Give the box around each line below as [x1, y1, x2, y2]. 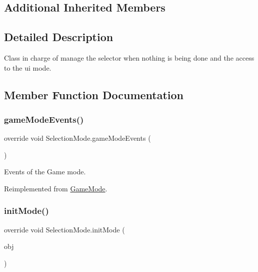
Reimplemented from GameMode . [4, 183, 107, 193]
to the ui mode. [4, 62, 51, 73]
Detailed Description [4, 29, 113, 45]
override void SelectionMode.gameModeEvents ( [4, 133, 151, 143]
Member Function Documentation [4, 87, 184, 102]
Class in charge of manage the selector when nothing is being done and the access [4, 52, 254, 63]
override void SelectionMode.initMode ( [4, 224, 125, 234]
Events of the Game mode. [4, 166, 86, 177]
